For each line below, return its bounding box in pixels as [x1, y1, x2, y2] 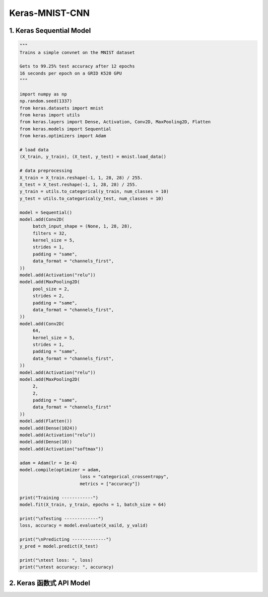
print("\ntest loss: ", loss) [19, 557, 93, 563]
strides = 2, [32, 293, 65, 299]
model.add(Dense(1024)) [19, 425, 78, 431]
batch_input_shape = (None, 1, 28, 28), [32, 224, 133, 229]
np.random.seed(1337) [19, 98, 72, 104]
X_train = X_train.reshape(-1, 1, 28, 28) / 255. [19, 174, 143, 180]
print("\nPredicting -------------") [19, 536, 112, 542]
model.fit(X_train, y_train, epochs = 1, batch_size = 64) [19, 502, 166, 507]
